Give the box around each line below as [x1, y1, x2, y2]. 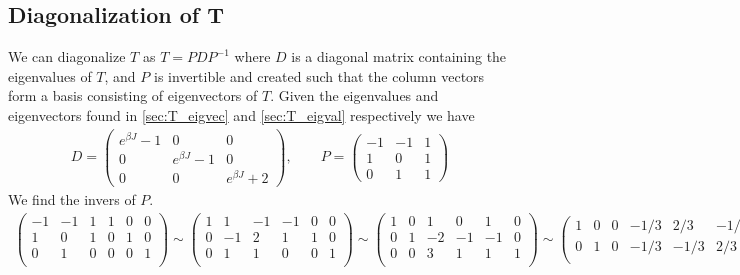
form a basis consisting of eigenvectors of [8, 85, 258, 106]
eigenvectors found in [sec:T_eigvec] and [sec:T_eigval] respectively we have [8, 104, 475, 125]
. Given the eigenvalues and [270, 85, 439, 106]
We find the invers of [8, 189, 136, 210]
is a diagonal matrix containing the [291, 46, 507, 67]
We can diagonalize [8, 46, 126, 67]
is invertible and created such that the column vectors [153, 65, 485, 86]
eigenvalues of [8, 65, 92, 86]
